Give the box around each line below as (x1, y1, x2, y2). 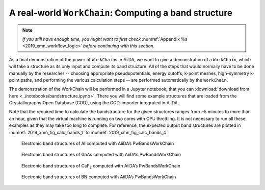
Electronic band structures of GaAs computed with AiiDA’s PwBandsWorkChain (21, 152, 181, 158)
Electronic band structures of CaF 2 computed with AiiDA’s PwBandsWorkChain (21, 163, 181, 170)
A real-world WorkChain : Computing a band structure (9, 7, 233, 18)
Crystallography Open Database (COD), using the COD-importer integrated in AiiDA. (9, 100, 179, 106)
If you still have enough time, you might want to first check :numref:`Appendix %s (22, 36, 187, 42)
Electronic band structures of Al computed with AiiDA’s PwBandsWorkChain (21, 141, 174, 146)
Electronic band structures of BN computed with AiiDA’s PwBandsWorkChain (21, 174, 176, 180)
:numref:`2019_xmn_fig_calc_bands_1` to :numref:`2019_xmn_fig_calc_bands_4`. (9, 129, 169, 135)
